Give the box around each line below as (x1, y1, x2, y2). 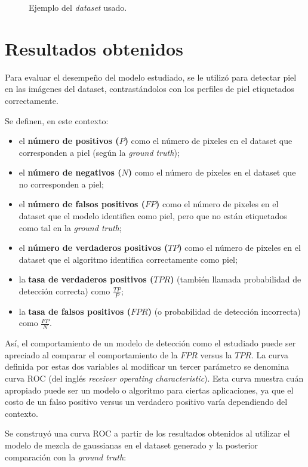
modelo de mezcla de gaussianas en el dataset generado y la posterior (5, 439, 258, 451)
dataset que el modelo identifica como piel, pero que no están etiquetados (19, 210, 287, 222)
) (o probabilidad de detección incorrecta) (147, 305, 301, 317)
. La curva (251, 348, 289, 361)
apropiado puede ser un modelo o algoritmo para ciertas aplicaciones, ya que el (5, 383, 294, 396)
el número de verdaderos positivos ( (19, 241, 168, 254)
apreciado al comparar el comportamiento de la (5, 348, 178, 361)
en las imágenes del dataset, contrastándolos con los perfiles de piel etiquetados (5, 82, 294, 95)
